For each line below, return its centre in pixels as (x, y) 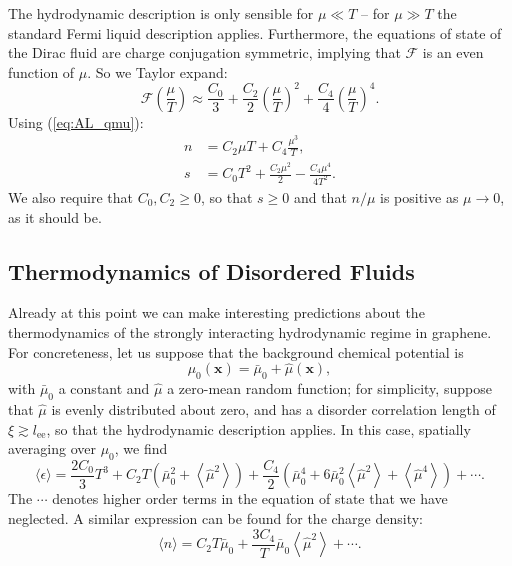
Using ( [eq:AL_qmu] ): (76, 121)
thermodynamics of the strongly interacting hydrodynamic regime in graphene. (250, 331)
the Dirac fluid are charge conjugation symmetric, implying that (204, 52)
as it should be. (55, 216)
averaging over (52, 448)
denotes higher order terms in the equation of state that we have (250, 498)
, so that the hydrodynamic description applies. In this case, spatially (258, 428)
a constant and (104, 388)
